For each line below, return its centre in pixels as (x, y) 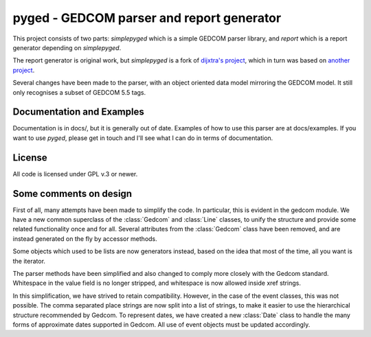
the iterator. (29, 261)
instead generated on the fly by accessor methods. (85, 239)
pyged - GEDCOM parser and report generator (147, 18)
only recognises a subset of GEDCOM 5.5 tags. (79, 92)
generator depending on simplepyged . (67, 47)
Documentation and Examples (78, 112)
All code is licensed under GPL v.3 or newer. (75, 174)
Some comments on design (72, 193)
